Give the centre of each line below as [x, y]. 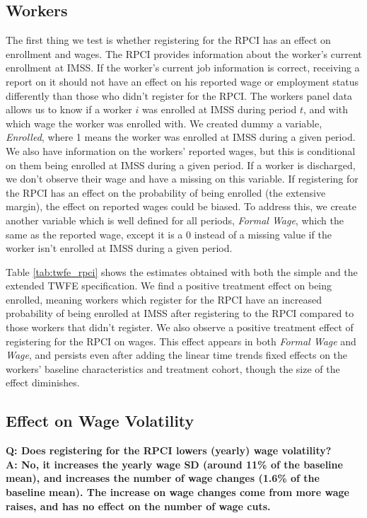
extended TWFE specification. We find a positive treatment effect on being [169, 286]
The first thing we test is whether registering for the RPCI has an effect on [168, 40]
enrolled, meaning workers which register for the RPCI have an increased [164, 299]
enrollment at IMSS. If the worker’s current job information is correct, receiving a [183, 68]
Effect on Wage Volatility [100, 421]
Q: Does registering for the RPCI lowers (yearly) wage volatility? [169, 450]
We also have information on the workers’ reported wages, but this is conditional [181, 150]
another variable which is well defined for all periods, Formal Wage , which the [175, 220]
